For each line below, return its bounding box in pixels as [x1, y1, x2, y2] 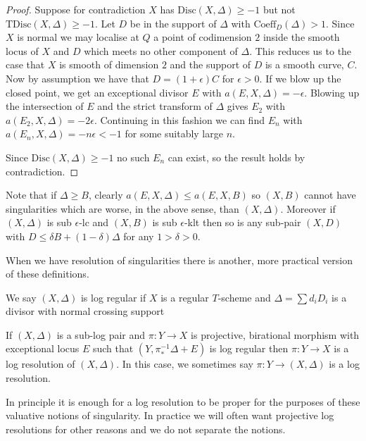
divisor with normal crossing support [6, 304, 165, 318]
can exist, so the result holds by [168, 149, 305, 164]
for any [123, 228, 154, 243]
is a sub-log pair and [56, 327, 146, 342]
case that [6, 57, 45, 72]
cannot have [304, 187, 356, 202]
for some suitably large [125, 126, 223, 141]
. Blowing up [304, 85, 360, 99]
